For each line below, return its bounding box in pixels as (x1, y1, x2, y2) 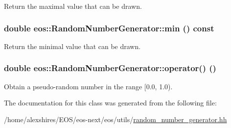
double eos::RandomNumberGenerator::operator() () (4, 62, 216, 74)
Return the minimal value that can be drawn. (4, 41, 141, 51)
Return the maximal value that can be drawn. (4, 1, 142, 11)
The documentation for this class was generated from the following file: (4, 98, 217, 108)
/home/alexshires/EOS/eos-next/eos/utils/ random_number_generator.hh (4, 114, 227, 124)
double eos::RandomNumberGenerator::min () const (4, 22, 214, 34)
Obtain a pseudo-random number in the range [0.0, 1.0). (4, 81, 173, 91)
